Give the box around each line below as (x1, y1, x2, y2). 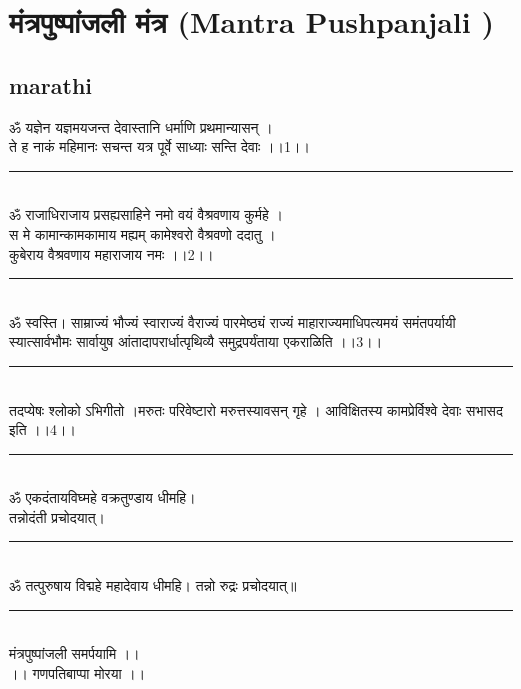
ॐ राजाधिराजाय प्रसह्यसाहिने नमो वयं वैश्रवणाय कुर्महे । (9, 204, 283, 225)
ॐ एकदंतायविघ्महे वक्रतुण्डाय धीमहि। (9, 487, 196, 508)
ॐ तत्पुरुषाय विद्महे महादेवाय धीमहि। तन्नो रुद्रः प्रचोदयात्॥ (9, 575, 297, 596)
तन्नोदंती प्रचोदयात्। (9, 506, 106, 527)
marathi (9, 69, 93, 100)
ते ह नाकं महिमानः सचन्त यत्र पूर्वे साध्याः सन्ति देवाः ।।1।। (9, 136, 310, 157)
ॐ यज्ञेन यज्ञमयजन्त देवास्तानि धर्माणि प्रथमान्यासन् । (9, 116, 273, 137)
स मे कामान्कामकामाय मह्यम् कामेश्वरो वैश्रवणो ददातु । (9, 223, 276, 244)
